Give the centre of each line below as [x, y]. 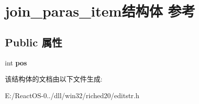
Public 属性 [34, 42]
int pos [16, 62]
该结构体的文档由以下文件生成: [54, 79]
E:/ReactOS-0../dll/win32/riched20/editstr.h [72, 95]
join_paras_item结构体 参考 [100, 11]
